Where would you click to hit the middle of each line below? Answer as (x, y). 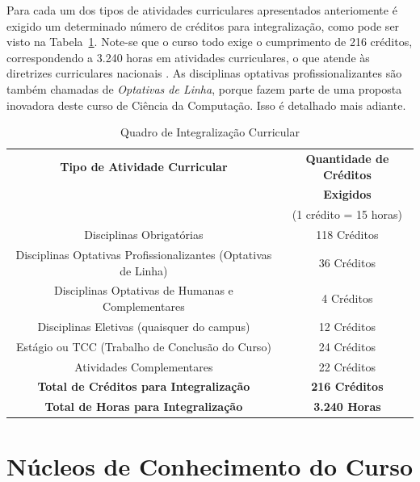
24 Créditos (347, 346)
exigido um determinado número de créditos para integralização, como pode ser (203, 25)
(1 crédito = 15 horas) (347, 214)
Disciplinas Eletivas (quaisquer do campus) (144, 326)
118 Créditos (347, 235)
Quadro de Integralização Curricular (210, 132)
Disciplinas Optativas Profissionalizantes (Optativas (144, 254)
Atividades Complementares (144, 366)
